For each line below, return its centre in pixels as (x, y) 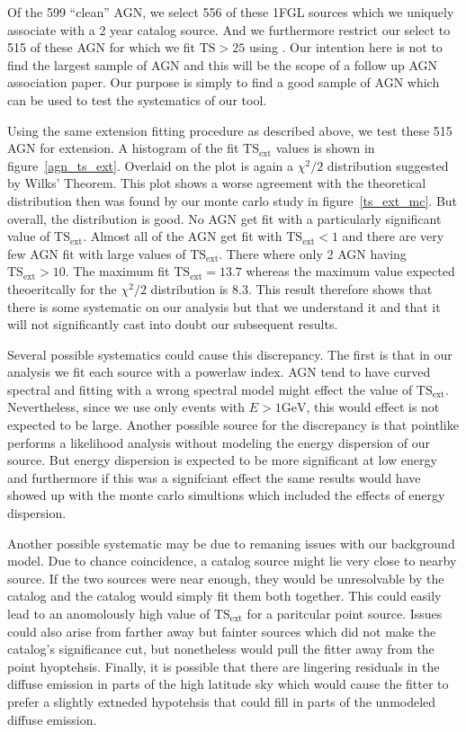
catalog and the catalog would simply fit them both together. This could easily (224, 596)
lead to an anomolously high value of (109, 613)
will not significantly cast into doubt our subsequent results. (173, 324)
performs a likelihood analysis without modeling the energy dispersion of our (219, 442)
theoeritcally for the (62, 288)
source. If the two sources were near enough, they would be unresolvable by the (226, 578)
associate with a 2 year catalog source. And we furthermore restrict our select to (229, 29)
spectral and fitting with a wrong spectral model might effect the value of (210, 389)
